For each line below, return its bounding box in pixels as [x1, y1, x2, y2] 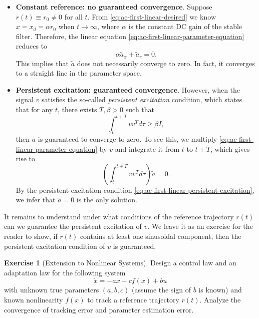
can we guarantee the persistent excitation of [4, 221, 142, 231]
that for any [16, 104, 53, 115]
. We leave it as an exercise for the [147, 221, 253, 231]
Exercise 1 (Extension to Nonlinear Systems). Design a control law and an [4, 257, 236, 268]
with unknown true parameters [4, 284, 99, 295]
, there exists [58, 104, 97, 115]
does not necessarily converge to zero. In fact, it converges [77, 58, 255, 68]
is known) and [198, 284, 242, 295]
